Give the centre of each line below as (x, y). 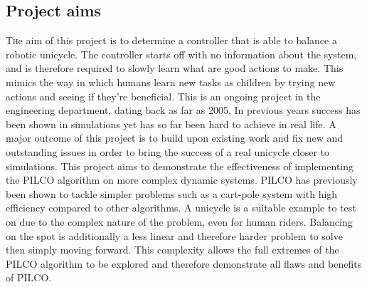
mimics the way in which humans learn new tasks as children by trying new (171, 82)
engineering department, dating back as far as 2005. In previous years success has (183, 110)
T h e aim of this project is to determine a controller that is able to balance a (171, 40)
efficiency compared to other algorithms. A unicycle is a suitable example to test (181, 208)
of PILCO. (29, 277)
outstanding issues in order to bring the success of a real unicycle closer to (167, 151)
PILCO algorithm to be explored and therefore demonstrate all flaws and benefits (184, 263)
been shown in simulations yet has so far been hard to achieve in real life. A (171, 124)
